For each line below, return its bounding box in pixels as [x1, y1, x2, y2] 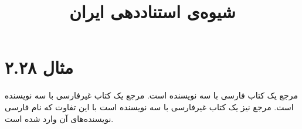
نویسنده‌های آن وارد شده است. [5, 112, 114, 124]
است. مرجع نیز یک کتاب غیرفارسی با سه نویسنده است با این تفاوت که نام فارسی [5, 100, 294, 113]
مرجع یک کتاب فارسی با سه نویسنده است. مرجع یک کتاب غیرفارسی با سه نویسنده [5, 89, 298, 101]
